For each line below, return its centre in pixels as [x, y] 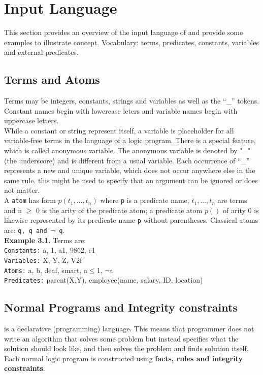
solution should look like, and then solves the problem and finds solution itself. [126, 348]
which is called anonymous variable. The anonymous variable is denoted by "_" [127, 150]
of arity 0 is [241, 210]
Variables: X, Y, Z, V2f [43, 260]
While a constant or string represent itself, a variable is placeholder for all [119, 130]
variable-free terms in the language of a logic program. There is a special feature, [130, 140]
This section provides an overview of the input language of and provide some [124, 32]
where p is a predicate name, [145, 200]
